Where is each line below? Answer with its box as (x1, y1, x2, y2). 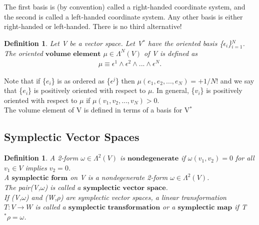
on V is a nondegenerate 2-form (70, 172, 168, 182)
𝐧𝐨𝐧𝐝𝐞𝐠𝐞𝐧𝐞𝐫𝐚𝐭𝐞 (127, 155, 179, 162)
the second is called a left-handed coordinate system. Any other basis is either (4, 11, 243, 21)
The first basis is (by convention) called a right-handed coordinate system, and (4, 1, 245, 11)
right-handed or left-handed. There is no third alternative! (4, 21, 182, 31)
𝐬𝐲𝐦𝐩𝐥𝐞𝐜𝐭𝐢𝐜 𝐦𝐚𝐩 (177, 204, 232, 211)
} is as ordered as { (51, 75, 110, 85)
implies (25, 162, 47, 172)
